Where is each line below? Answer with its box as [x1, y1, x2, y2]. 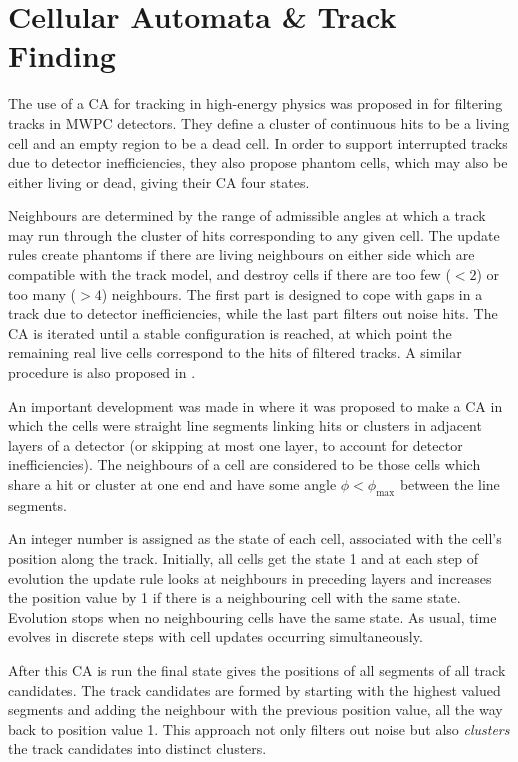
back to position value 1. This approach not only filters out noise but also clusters [8, 718, 510, 739]
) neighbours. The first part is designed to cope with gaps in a [101, 283, 483, 304]
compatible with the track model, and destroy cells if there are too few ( [8, 264, 451, 285]
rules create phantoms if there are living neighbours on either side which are [8, 244, 475, 265]
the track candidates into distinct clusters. [8, 738, 267, 759]
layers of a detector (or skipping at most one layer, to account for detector [8, 434, 463, 455]
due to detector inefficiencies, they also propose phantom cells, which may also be [8, 152, 508, 173]
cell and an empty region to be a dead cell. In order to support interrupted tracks [8, 132, 508, 153]
